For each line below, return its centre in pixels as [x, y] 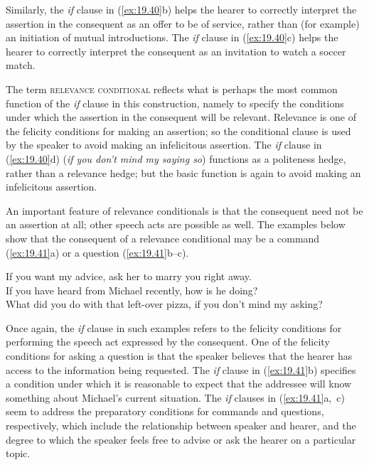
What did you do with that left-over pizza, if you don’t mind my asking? [164, 304]
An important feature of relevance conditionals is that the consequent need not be [184, 210]
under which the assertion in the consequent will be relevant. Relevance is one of [181, 117]
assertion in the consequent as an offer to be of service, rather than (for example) [183, 23]
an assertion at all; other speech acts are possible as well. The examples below [176, 224]
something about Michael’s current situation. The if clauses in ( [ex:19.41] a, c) [175, 397]
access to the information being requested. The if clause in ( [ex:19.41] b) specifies [181, 369]
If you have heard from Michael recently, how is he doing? [132, 290]
